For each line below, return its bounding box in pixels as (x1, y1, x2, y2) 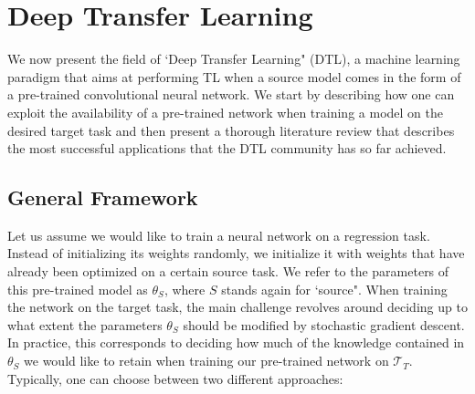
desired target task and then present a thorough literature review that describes (7, 120, 455, 140)
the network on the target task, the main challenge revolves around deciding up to (7, 297, 468, 316)
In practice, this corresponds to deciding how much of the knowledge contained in (7, 333, 465, 352)
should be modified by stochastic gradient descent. (183, 315, 465, 334)
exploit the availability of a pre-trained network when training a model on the (7, 102, 443, 121)
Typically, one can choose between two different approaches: (7, 368, 343, 388)
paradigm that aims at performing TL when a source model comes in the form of (7, 67, 461, 86)
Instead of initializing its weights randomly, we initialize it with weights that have (7, 244, 465, 263)
